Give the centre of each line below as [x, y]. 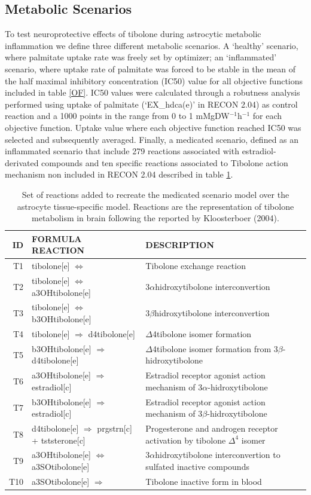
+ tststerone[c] [59, 440]
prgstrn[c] [115, 428]
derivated [22, 162]
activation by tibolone [186, 440]
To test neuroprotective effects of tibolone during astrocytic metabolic [133, 34]
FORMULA [57, 238]
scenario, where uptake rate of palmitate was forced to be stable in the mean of [150, 68]
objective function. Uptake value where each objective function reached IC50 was [153, 127]
